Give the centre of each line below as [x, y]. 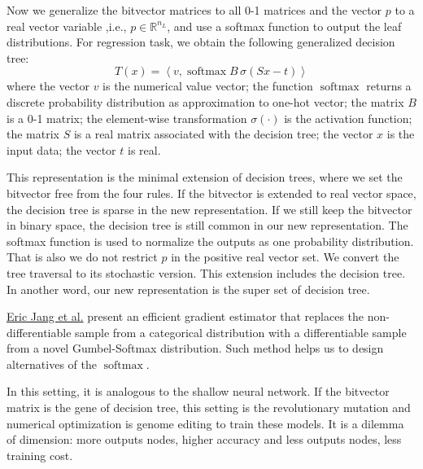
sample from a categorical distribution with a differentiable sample [241, 332]
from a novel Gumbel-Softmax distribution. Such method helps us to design [195, 348]
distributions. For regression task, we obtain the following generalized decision [201, 42]
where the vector [48, 86]
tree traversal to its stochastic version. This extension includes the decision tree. [206, 272]
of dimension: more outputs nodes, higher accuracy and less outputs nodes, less [204, 439]
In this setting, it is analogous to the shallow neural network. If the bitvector [198, 391]
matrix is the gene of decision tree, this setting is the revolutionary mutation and [209, 408]
